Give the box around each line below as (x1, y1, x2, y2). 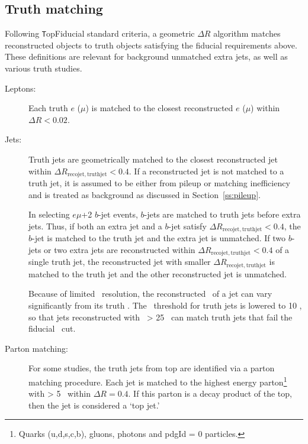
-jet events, (98, 208, 138, 221)
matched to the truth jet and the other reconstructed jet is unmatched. (28, 267, 287, 280)
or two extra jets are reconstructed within (44, 243, 195, 255)
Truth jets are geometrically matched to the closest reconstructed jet (28, 153, 278, 166)
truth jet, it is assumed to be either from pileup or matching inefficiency (28, 177, 290, 189)
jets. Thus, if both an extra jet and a (28, 219, 162, 232)
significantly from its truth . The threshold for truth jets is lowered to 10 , (28, 299, 302, 311)
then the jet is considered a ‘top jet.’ (28, 398, 160, 411)
